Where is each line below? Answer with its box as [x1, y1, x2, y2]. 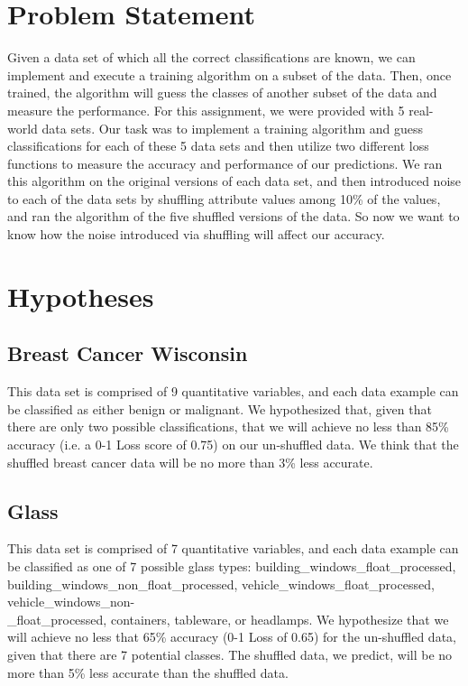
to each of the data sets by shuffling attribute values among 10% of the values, [7, 189, 441, 208]
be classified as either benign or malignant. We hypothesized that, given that [7, 399, 432, 418]
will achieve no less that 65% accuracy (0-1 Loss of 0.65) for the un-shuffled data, [7, 627, 456, 646]
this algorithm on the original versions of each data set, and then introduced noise [7, 171, 462, 190]
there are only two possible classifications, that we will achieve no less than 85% [7, 417, 449, 436]
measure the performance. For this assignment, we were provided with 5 [7, 100, 405, 119]
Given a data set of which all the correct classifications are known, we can [7, 48, 416, 67]
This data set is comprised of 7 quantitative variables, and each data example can [7, 539, 459, 558]
